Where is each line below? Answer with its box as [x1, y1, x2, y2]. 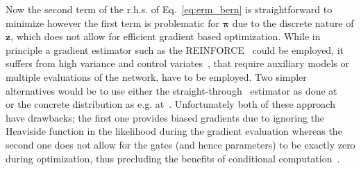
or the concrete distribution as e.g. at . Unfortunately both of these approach [6, 97, 335, 111]
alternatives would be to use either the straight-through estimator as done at [6, 83, 337, 97]
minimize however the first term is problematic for [6, 15, 219, 30]
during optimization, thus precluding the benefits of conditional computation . [6, 151, 340, 165]
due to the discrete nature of [232, 15, 354, 30]
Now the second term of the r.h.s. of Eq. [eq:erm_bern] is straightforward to [6, 2, 333, 16]
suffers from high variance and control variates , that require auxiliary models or [6, 56, 349, 70]
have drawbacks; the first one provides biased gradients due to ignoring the [6, 110, 325, 124]
